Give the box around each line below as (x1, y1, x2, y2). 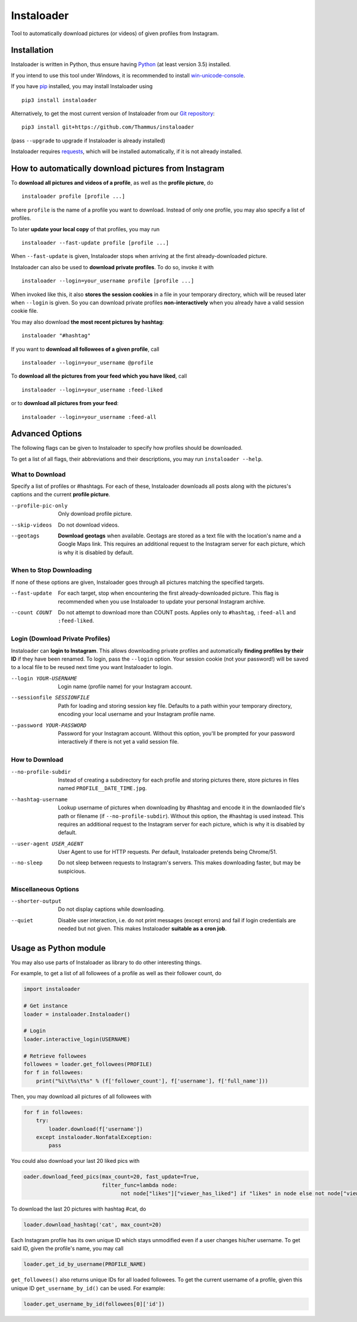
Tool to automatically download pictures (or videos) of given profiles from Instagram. (11, 30, 219, 37)
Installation (11, 45, 54, 55)
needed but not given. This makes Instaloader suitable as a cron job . (58, 925, 227, 932)
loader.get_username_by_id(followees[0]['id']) (23, 1301, 165, 1307)
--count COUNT (11, 609, 52, 616)
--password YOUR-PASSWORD (11, 721, 87, 729)
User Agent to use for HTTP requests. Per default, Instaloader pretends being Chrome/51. (58, 848, 277, 856)
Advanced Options (11, 429, 82, 439)
